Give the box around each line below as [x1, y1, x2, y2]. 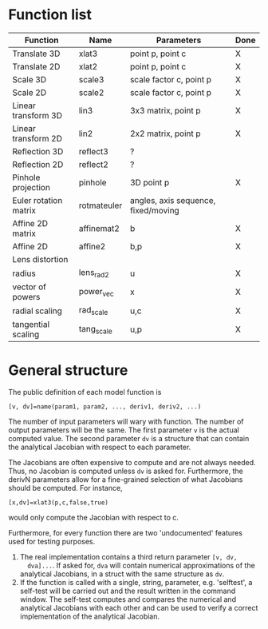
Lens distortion [12, 253, 69, 265]
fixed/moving [130, 205, 179, 216]
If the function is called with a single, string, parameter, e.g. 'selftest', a [19, 578, 253, 587]
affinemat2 [78, 222, 120, 233]
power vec [78, 285, 114, 298]
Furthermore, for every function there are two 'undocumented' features [8, 528, 243, 538]
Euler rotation [12, 194, 63, 205]
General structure [8, 361, 128, 379]
